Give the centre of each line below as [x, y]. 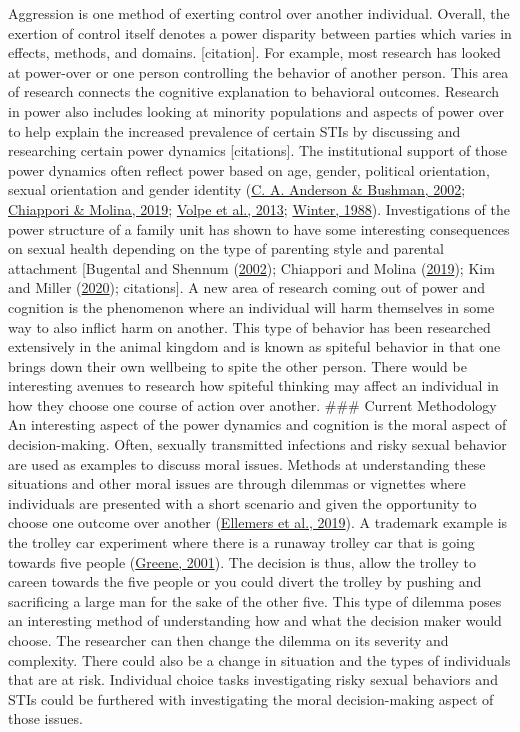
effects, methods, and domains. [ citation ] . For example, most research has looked [254, 52]
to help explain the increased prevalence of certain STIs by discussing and [234, 130]
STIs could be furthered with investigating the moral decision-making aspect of [251, 698]
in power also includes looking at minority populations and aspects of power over [256, 110]
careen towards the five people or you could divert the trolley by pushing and [245, 581]
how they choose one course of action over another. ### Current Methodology [252, 404]
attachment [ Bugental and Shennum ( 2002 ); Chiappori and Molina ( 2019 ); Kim [251, 267]
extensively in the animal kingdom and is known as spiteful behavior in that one [254, 346]
